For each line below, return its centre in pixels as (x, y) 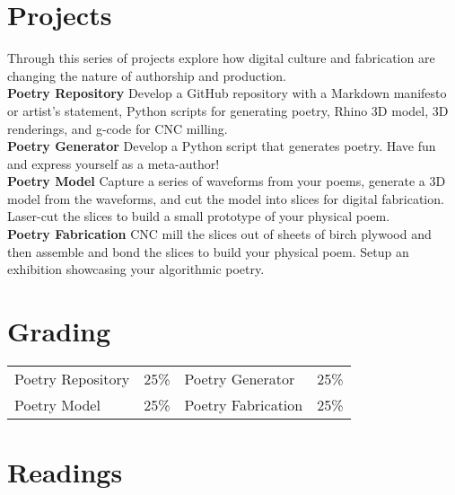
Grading (59, 331)
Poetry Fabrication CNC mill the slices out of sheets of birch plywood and (219, 234)
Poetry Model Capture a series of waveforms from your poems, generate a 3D (227, 181)
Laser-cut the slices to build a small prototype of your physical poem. (199, 216)
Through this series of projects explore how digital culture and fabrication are (221, 58)
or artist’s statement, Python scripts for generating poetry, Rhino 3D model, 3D (228, 110)
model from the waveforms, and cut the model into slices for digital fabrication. (226, 198)
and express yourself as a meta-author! (114, 163)
